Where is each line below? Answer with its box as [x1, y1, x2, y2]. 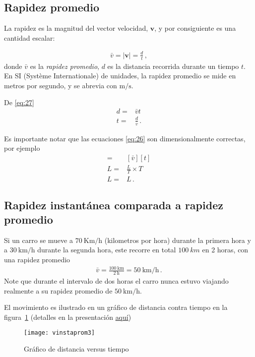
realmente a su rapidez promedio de [4, 285, 113, 296]
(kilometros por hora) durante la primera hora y [104, 235, 251, 245]
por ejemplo [4, 143, 40, 153]
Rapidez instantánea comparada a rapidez [4, 197, 223, 212]
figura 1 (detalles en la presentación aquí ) [4, 311, 131, 322]
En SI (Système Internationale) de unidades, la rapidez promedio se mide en [4, 70, 236, 81]
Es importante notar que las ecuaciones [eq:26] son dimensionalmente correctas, [4, 133, 246, 143]
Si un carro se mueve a [4, 235, 73, 245]
